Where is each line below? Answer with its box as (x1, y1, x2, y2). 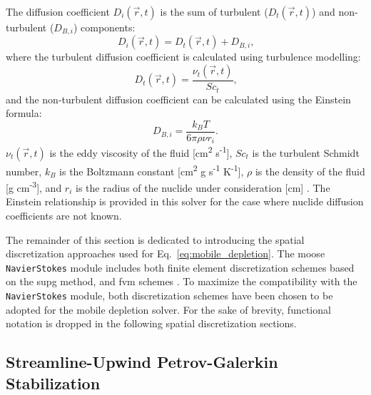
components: (81, 20, 136, 34)
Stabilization (6, 371, 101, 394)
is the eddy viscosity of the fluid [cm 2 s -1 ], (49, 143, 233, 160)
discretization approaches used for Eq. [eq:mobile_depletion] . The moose (6, 246, 325, 261)
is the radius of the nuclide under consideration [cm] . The (76, 180, 330, 195)
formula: (6, 106, 42, 120)
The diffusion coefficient (6, 4, 110, 19)
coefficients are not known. (6, 207, 122, 222)
